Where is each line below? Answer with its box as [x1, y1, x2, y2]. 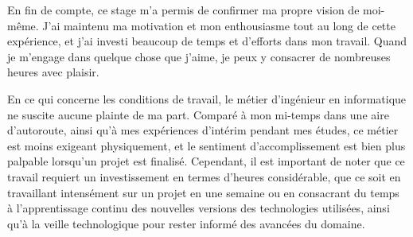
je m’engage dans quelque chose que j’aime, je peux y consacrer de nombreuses [7, 48, 391, 64]
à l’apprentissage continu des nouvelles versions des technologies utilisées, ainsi [7, 200, 390, 216]
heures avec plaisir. [7, 64, 99, 80]
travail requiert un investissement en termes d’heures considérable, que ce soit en [7, 168, 401, 185]
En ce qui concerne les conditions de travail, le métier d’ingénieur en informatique [7, 90, 407, 107]
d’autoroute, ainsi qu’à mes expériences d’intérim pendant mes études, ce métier [7, 122, 399, 138]
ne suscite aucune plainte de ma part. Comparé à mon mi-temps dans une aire [7, 106, 389, 122]
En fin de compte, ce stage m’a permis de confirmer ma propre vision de [7, 2, 360, 17]
